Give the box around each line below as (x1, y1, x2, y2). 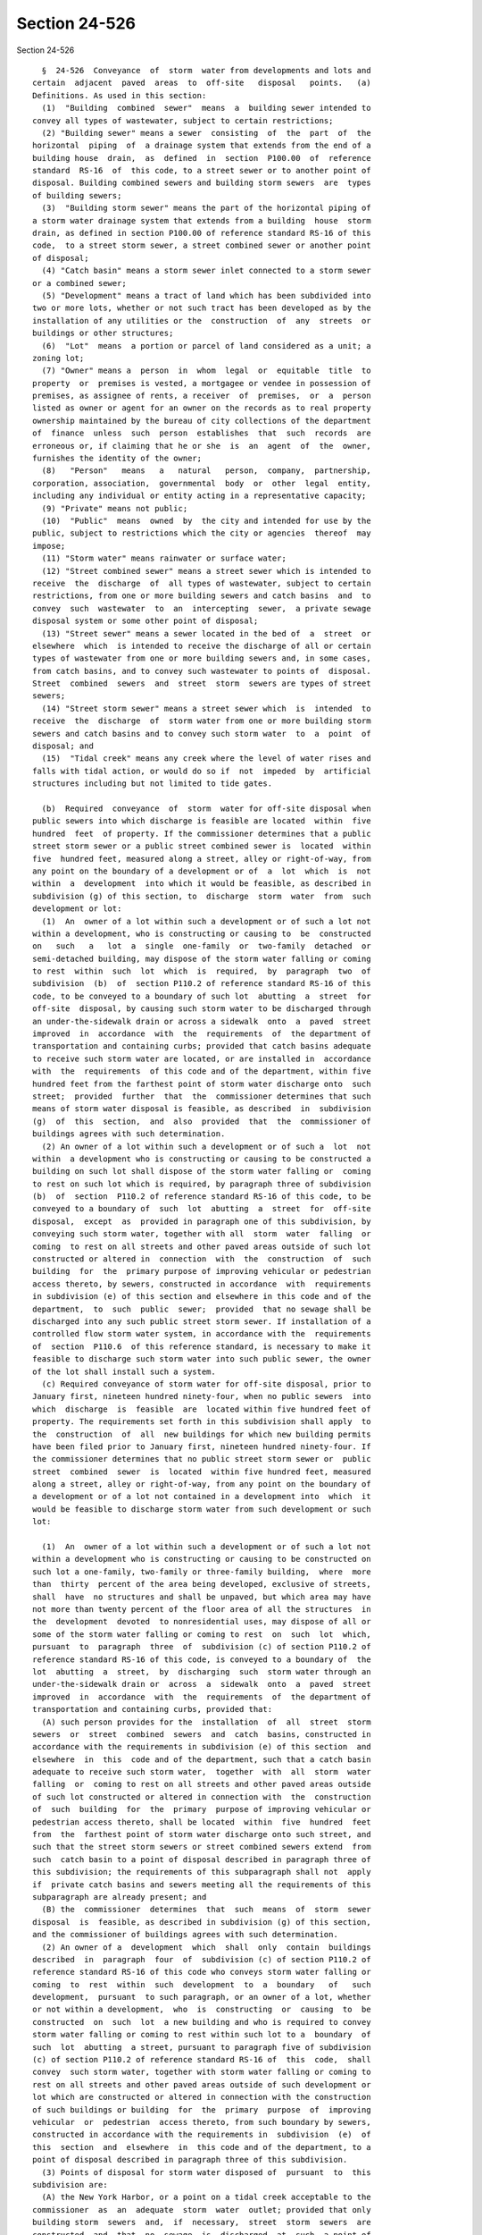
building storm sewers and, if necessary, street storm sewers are (32, 2217, 371, 2228)
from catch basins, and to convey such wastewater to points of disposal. (32, 666, 371, 676)
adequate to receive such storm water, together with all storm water (32, 1767, 371, 1777)
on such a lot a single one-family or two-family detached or (32, 941, 371, 951)
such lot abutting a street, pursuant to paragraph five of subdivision (32, 2042, 371, 2052)
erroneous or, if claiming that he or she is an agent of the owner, (32, 441, 371, 451)
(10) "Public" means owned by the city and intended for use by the (41, 516, 371, 526)
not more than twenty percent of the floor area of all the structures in (32, 1604, 371, 1614)
